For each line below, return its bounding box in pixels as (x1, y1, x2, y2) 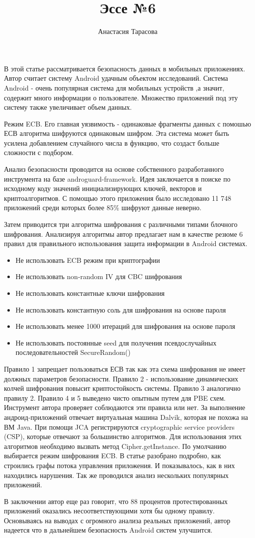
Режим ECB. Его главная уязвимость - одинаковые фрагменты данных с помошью (4, 118, 251, 128)
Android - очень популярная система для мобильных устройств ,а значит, (4, 82, 225, 93)
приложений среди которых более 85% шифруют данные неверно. (4, 202, 201, 213)
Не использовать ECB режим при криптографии (15, 254, 160, 265)
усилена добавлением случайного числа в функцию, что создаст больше (4, 137, 220, 148)
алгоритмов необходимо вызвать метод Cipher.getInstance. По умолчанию (4, 441, 227, 451)
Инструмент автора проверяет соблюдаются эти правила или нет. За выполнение (4, 402, 246, 412)
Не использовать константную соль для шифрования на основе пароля (15, 304, 226, 315)
